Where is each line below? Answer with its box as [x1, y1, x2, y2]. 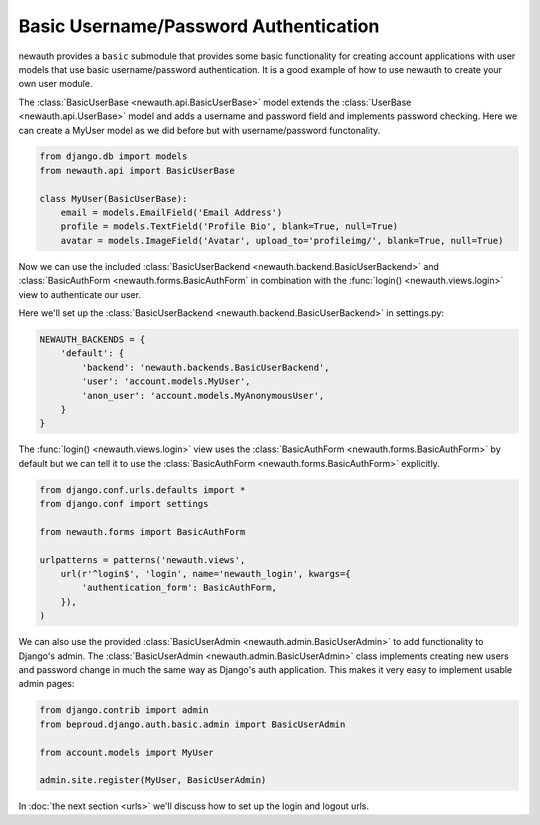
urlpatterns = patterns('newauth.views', [39, 554, 246, 565]
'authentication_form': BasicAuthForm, [81, 582, 277, 594]
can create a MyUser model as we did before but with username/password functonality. [18, 124, 381, 136]
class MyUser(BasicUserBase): [39, 193, 188, 204]
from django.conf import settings [39, 498, 209, 510]
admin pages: [18, 678, 75, 690]
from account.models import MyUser [39, 746, 214, 758]
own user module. [18, 78, 93, 90]
